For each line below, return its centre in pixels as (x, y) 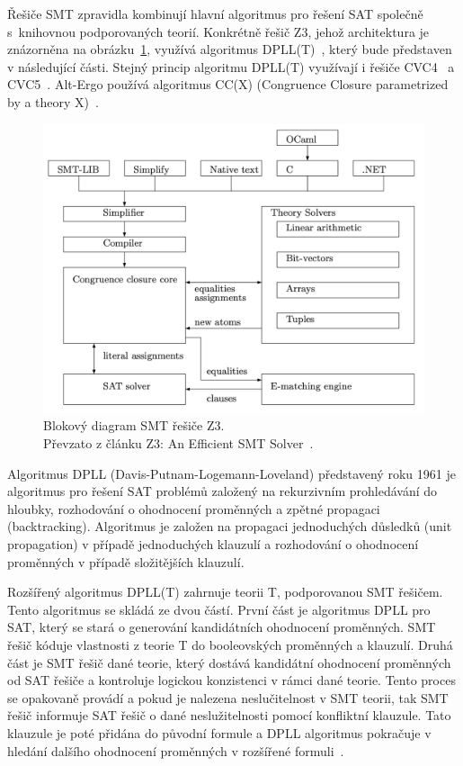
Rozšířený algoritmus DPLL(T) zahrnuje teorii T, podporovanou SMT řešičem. (225, 592)
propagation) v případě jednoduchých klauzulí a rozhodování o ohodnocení (213, 544)
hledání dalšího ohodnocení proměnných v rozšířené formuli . (176, 750)
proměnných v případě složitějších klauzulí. (126, 561)
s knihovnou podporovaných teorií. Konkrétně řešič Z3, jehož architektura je (218, 31)
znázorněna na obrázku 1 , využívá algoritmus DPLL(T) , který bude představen (230, 49)
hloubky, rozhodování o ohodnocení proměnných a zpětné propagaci (194, 508)
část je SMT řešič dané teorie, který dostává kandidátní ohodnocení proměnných (229, 662)
